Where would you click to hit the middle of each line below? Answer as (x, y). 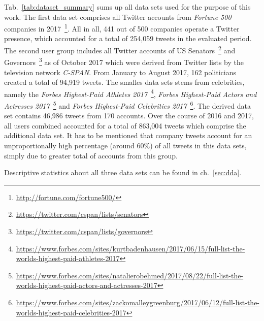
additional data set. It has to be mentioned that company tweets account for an (128, 135)
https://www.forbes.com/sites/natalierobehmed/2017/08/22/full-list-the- (130, 275)
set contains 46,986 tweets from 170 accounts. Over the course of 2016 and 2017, (129, 116)
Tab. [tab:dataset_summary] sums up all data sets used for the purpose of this (127, 7)
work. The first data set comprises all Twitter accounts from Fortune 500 (118, 17)
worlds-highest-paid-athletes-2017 (68, 258)
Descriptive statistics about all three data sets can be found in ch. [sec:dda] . (123, 172)
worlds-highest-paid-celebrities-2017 (71, 312)
